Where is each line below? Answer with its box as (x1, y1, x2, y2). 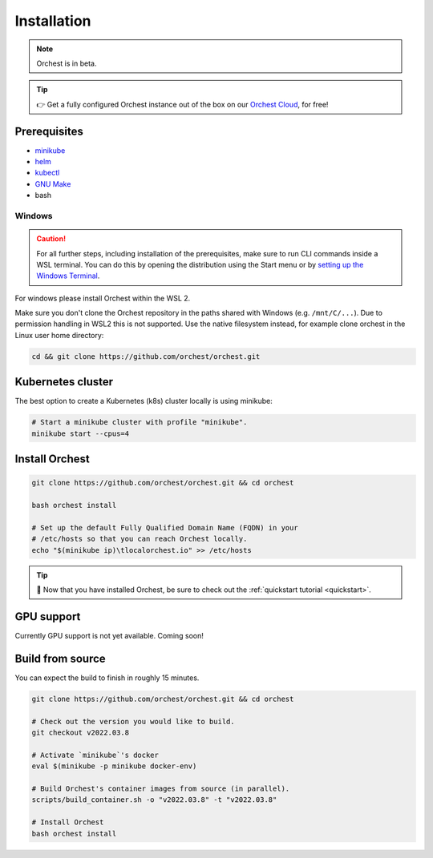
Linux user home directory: (14, 330, 104, 340)
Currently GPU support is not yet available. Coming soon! (14, 630, 204, 640)
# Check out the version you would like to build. (31, 717, 236, 726)
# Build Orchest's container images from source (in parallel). (31, 783, 290, 793)
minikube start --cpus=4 (31, 429, 130, 438)
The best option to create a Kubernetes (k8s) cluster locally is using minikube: (14, 397, 273, 406)
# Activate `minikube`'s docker (31, 750, 160, 759)
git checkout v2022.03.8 (31, 728, 130, 737)
